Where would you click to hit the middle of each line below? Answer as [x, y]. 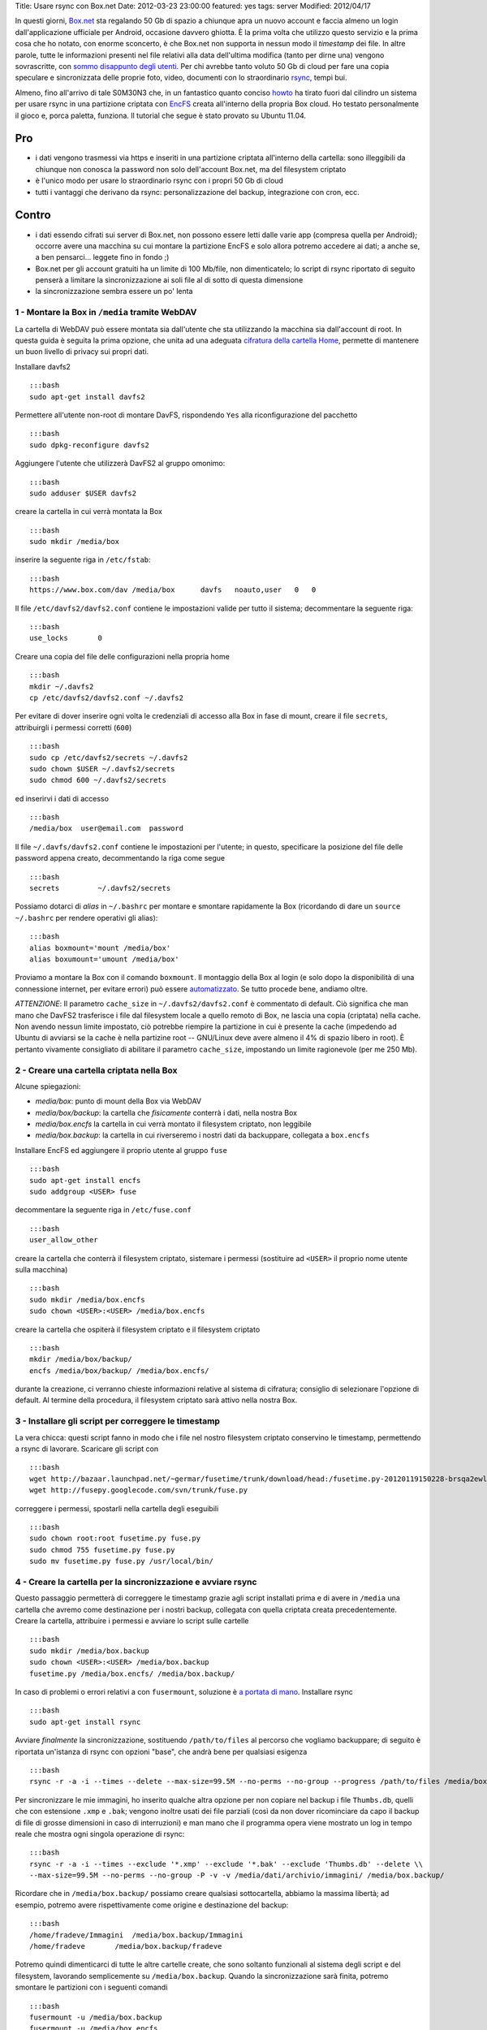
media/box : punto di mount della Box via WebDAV [119, 1101]
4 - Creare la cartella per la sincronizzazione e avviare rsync [136, 1582]
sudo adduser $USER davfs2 [83, 493]
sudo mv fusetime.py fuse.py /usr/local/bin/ [122, 1561]
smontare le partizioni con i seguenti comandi [91, 1987]
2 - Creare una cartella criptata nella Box [96, 1070]
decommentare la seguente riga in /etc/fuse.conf [103, 1210]
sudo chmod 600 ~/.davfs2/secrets [98, 780]
